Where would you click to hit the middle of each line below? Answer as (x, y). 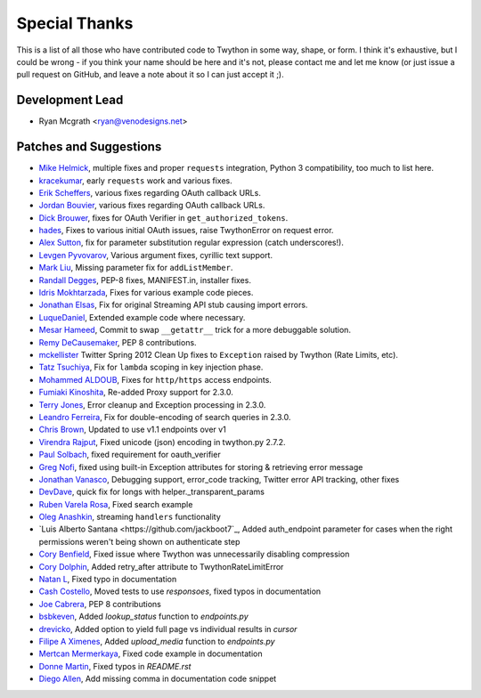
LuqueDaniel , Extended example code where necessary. (142, 317)
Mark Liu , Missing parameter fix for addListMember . (136, 268)
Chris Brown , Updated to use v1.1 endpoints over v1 (132, 430)
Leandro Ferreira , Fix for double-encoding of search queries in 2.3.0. (165, 417)
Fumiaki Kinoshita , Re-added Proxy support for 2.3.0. (136, 393)
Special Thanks (75, 23)
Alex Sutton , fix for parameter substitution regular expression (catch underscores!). (192, 243)
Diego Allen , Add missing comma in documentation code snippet (158, 679)
